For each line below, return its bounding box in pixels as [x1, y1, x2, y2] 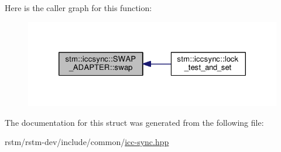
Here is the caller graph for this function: [5, 2, 152, 13]
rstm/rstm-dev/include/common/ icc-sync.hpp [5, 136, 169, 148]
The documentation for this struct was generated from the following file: [5, 116, 264, 128]
